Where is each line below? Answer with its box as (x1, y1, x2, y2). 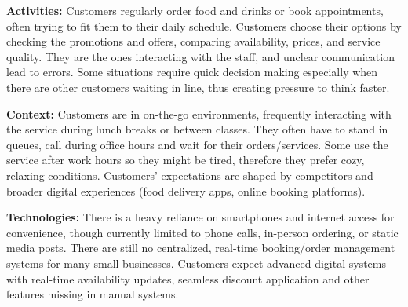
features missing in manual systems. (6, 286, 179, 302)
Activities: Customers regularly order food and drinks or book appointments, (6, 2, 384, 18)
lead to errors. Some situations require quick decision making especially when (6, 64, 378, 80)
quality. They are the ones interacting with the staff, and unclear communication (6, 48, 395, 64)
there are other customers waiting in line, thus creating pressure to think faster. (6, 79, 390, 95)
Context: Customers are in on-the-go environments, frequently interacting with (6, 105, 392, 122)
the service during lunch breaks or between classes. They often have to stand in (6, 121, 388, 137)
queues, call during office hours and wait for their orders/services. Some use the (6, 136, 388, 152)
